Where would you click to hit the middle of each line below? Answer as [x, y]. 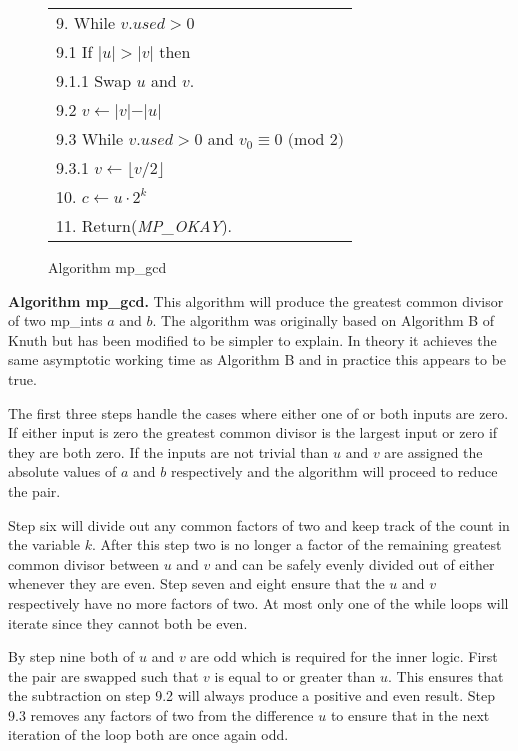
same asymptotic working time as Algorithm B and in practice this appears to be [257, 359]
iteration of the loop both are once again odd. [148, 734]
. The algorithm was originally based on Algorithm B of [323, 320]
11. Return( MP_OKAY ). [144, 225]
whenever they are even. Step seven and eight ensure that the [196, 583]
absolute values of [62, 471]
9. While [86, 22]
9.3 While [90, 138]
